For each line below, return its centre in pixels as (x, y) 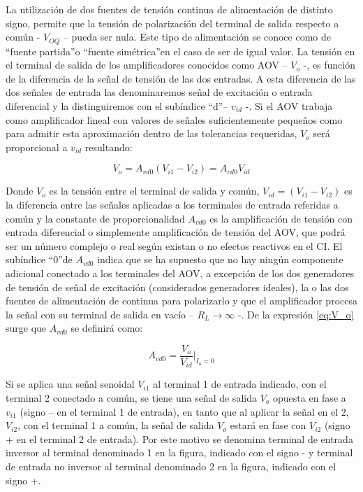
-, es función (329, 65)
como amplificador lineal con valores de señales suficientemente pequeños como (174, 119)
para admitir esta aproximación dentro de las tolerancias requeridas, (151, 133)
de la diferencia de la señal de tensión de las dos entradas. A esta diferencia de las (181, 78)
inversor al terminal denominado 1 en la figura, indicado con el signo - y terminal (179, 452)
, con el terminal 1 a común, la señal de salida (116, 425)
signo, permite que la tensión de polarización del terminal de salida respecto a (172, 23)
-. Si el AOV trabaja (289, 106)
